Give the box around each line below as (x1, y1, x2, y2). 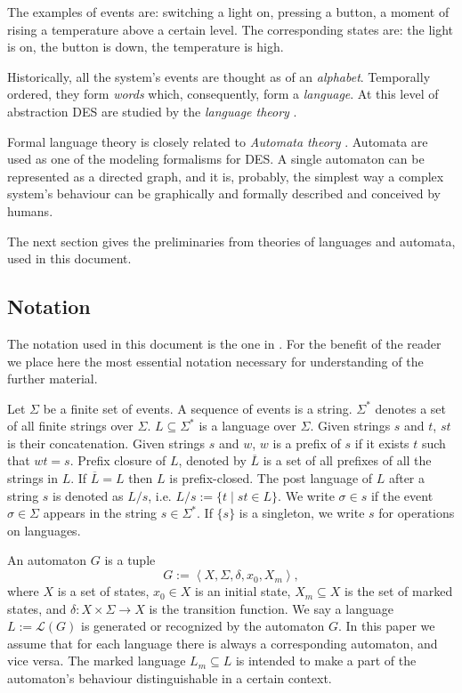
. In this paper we (337, 616, 435, 635)
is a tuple (104, 551, 156, 569)
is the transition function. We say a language (149, 599, 393, 617)
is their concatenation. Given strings (7, 433, 206, 452)
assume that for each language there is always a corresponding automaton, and (7, 633, 438, 652)
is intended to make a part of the (235, 651, 417, 670)
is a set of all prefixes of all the (263, 451, 432, 470)
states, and (7, 599, 67, 617)
